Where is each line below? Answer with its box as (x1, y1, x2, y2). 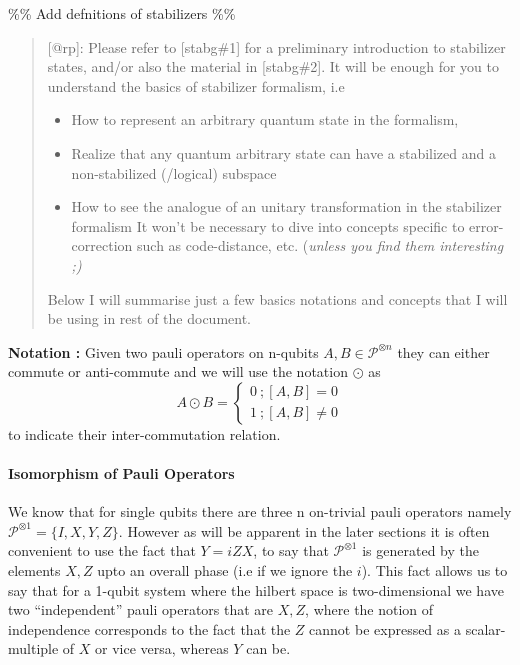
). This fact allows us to (361, 560, 508, 581)
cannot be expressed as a (309, 618, 461, 639)
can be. (246, 638, 291, 659)
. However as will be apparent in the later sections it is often (118, 520, 490, 541)
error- (469, 215, 504, 236)
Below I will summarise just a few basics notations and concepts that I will (47, 288, 508, 309)
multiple (8, 638, 59, 659)
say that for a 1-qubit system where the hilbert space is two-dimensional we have (8, 579, 504, 600)
